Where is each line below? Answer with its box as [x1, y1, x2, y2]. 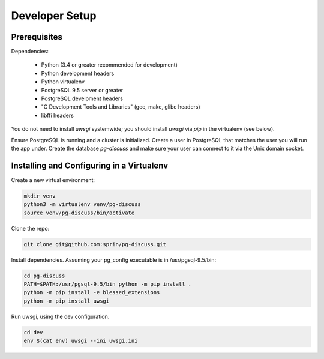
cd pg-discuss [23, 272, 65, 279]
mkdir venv [23, 192, 56, 199]
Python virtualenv [41, 78, 85, 85]
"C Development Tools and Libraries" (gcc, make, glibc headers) [41, 103, 200, 110]
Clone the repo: [11, 225, 50, 232]
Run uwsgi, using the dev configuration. [11, 313, 110, 320]
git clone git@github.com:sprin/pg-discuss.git [23, 241, 166, 247]
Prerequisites [11, 32, 62, 42]
